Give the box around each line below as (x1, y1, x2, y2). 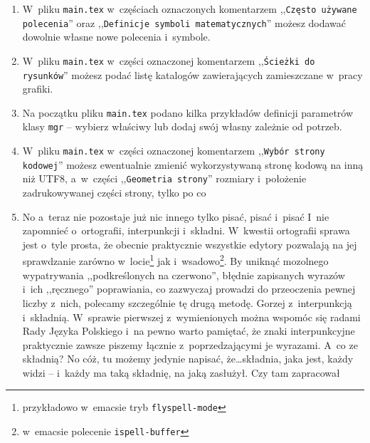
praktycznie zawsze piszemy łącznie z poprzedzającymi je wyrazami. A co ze (22, 337, 358, 352)
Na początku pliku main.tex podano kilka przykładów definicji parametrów (22, 105, 354, 120)
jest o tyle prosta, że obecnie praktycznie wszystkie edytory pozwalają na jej (22, 236, 357, 251)
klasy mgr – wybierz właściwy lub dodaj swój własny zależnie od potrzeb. (22, 119, 342, 134)
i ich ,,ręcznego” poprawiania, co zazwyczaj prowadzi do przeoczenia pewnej (22, 281, 356, 296)
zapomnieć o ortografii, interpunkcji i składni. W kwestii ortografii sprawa (22, 223, 350, 238)
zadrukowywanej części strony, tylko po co (22, 185, 206, 200)
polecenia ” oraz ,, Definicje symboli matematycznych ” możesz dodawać (22, 15, 347, 30)
